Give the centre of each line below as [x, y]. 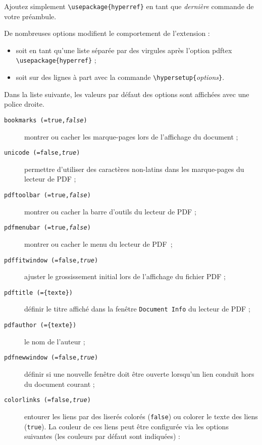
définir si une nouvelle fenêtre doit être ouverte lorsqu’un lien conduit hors [139, 374]
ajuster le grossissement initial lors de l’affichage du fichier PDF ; [125, 276]
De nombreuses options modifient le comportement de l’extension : [107, 33]
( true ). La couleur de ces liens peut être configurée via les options [126, 426]
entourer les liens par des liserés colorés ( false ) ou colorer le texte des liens [141, 416]
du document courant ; [60, 384]
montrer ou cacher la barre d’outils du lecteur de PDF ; [110, 211]
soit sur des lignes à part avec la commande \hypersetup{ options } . [120, 77]
